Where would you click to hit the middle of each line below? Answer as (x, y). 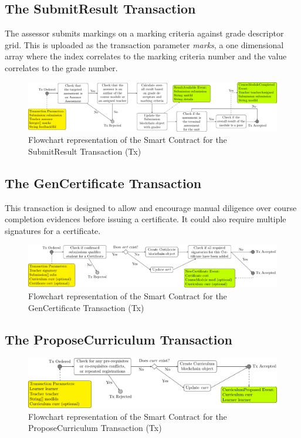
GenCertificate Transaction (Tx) (86, 307)
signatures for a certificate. (53, 230)
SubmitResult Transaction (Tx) (85, 151)
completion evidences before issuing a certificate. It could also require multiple (146, 219)
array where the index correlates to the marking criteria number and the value (146, 56)
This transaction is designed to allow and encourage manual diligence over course (151, 207)
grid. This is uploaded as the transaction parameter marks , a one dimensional (144, 44)
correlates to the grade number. (61, 67)
